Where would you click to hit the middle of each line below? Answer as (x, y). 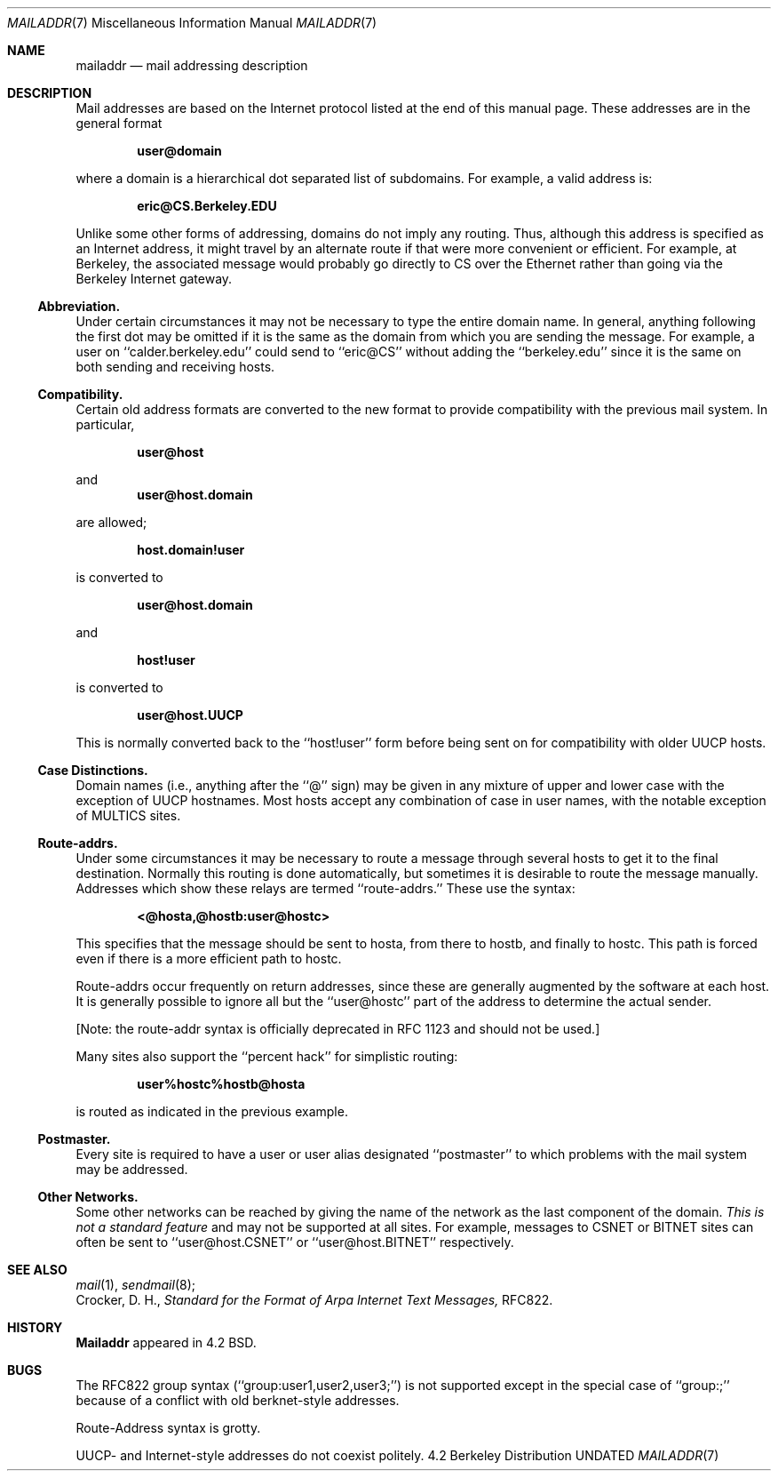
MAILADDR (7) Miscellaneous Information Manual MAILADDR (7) (192, 23)
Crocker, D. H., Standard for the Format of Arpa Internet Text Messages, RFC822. (314, 1300)
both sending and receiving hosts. (175, 367)
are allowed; (111, 522)
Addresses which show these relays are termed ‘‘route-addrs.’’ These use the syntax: (325, 888)
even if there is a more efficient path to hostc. (209, 959)
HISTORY (35, 1327)
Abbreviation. (79, 306)
